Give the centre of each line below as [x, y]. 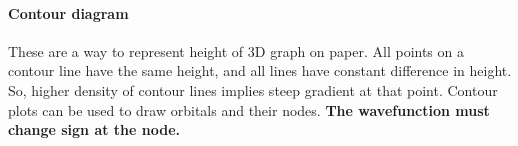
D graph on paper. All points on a [359, 50]
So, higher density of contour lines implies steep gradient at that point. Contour [253, 89]
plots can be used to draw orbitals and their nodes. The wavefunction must [249, 109]
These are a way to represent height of [126, 50]
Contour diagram [68, 12]
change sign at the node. [94, 129]
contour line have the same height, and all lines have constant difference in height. [260, 70]
